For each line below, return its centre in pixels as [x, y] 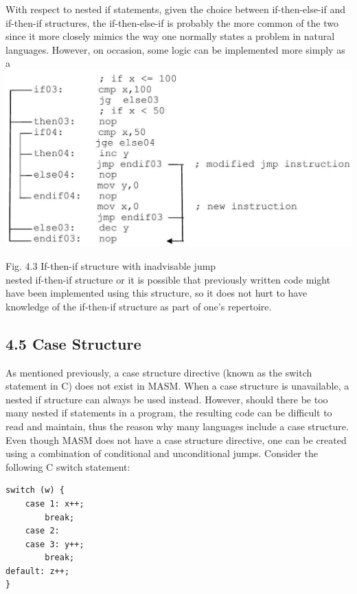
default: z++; [38, 571]
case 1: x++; [55, 503]
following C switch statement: [68, 466]
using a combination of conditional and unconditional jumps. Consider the [162, 453]
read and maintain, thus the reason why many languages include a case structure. [177, 426]
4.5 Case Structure [73, 343]
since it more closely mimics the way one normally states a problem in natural [170, 36]
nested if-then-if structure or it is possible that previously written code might [168, 279]
